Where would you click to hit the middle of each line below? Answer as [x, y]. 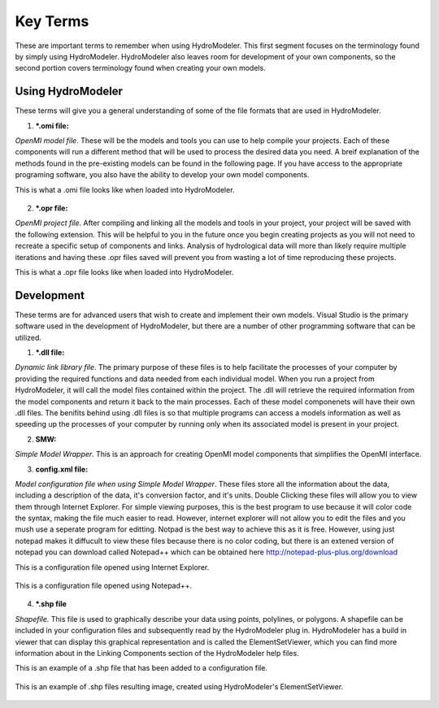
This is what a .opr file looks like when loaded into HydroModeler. [124, 271]
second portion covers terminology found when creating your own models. [140, 68]
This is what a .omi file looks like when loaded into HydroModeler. [125, 189]
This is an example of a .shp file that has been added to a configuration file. [141, 668]
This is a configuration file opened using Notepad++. [104, 586]
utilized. [28, 337]
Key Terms [52, 21]
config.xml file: [62, 469]
